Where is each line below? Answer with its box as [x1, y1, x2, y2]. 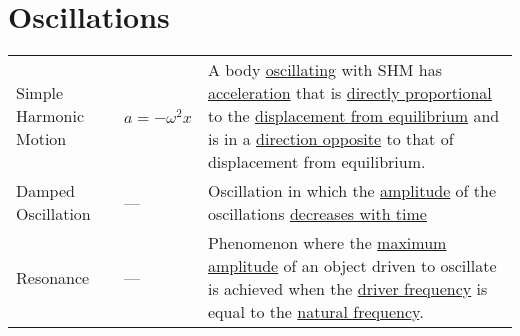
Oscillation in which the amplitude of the [207, 179, 497, 203]
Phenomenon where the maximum [207, 231, 447, 255]
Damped [16, 179, 75, 203]
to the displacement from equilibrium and [207, 104, 500, 128]
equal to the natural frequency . [207, 300, 424, 324]
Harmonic [16, 104, 85, 128]
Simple [16, 81, 64, 105]
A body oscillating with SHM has [207, 58, 442, 82]
